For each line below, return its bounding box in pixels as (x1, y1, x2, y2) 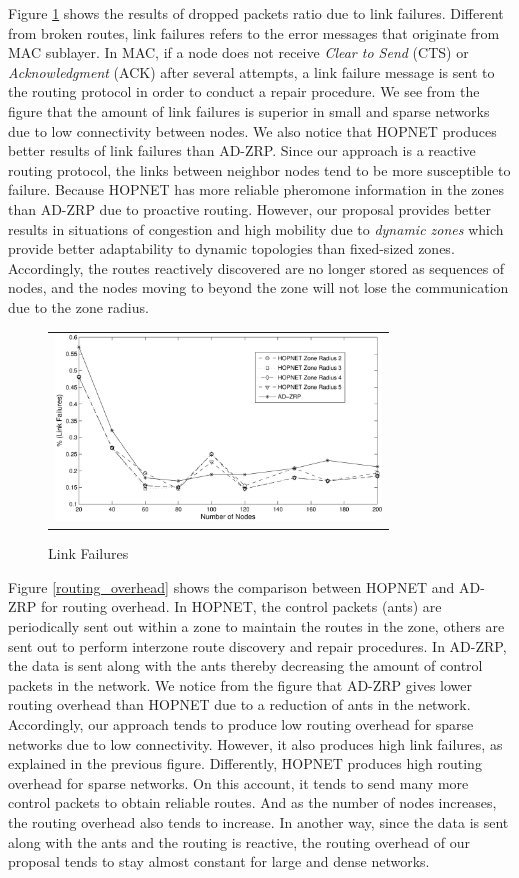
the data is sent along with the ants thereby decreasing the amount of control (8, 655, 483, 676)
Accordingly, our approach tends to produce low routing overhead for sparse (8, 714, 474, 735)
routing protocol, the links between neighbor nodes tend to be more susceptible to (8, 159, 511, 180)
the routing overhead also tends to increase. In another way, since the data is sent (8, 811, 509, 832)
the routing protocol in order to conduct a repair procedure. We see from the (8, 81, 480, 102)
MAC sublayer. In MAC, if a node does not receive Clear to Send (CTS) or (8, 42, 469, 63)
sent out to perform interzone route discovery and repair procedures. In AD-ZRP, (8, 635, 507, 656)
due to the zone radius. (8, 296, 149, 317)
